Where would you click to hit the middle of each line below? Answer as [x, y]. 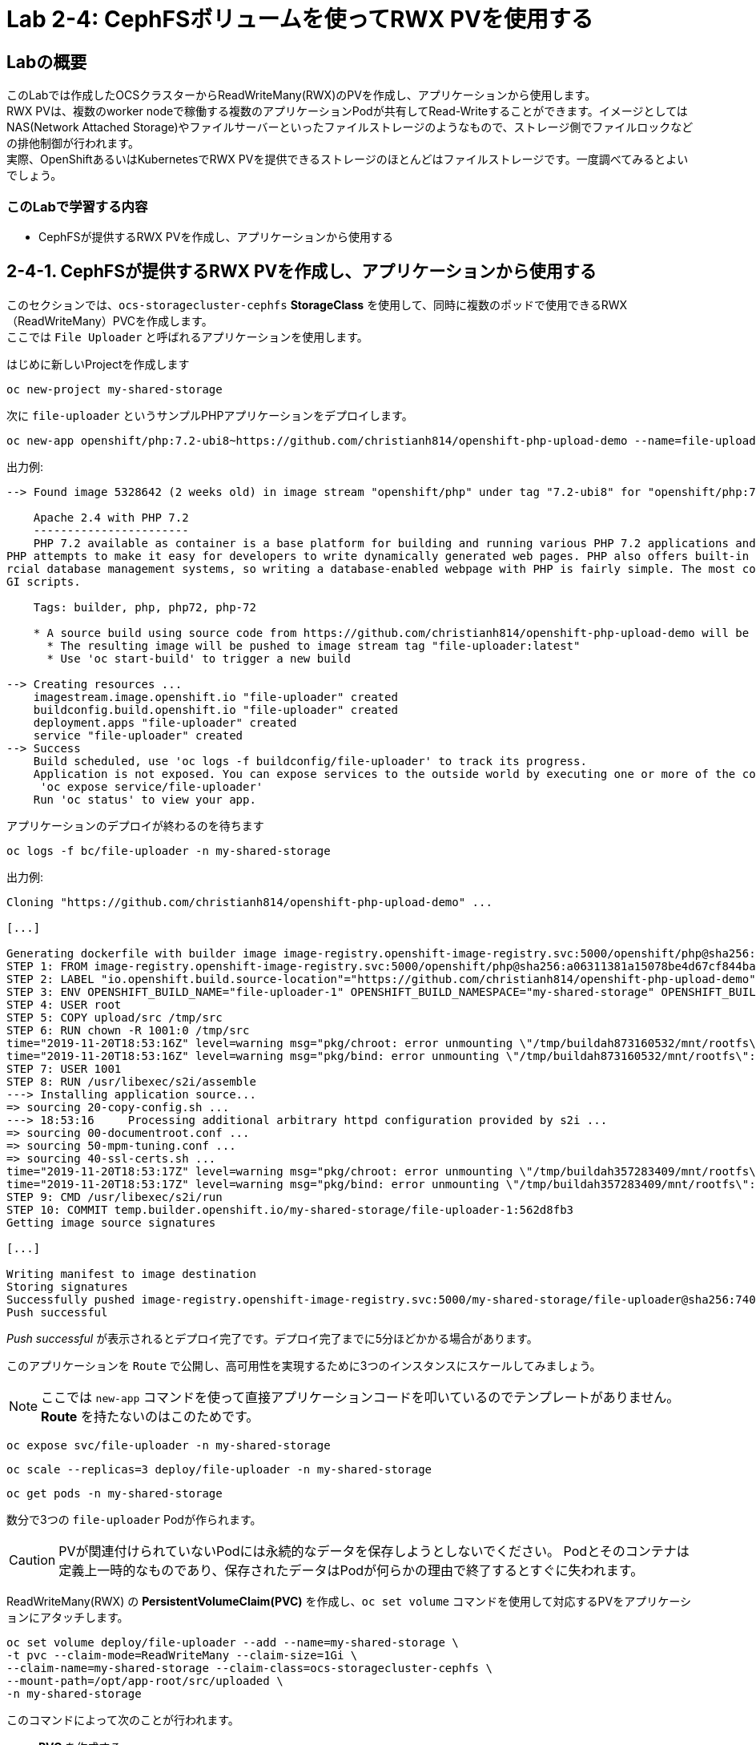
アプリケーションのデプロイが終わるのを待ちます [135, 825]
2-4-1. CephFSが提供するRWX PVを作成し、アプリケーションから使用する [302, 272]
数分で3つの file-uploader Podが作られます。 [134, 1519]
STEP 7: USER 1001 [64, 1068]
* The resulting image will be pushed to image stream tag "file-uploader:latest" [314, 645]
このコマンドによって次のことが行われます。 [123, 1719]
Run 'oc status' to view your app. [145, 799]
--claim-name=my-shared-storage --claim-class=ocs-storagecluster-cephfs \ [249, 1668]
